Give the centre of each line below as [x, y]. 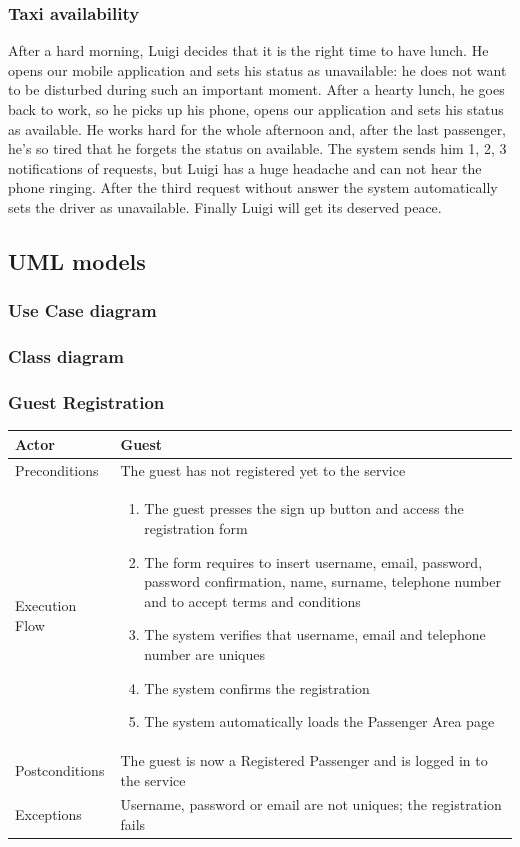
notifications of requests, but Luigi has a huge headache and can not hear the [245, 167]
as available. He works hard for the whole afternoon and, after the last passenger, [257, 128]
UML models [77, 260]
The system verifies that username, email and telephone [315, 634]
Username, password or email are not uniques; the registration [311, 804]
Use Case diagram [82, 310]
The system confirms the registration [257, 687]
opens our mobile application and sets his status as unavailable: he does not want [257, 69]
